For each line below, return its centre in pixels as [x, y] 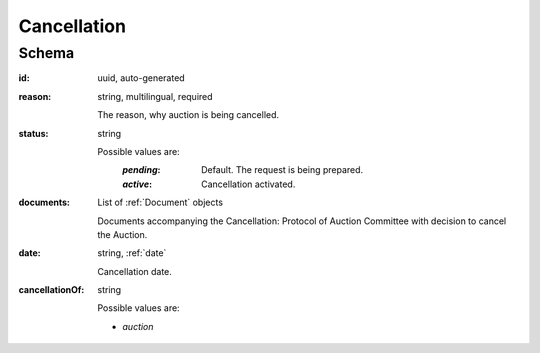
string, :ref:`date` [132, 253]
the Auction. [122, 234]
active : [137, 184]
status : [33, 133]
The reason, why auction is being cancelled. [188, 115]
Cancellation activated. [248, 184]
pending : [141, 170]
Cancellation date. [134, 271]
